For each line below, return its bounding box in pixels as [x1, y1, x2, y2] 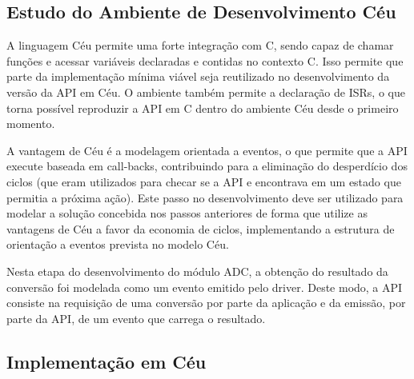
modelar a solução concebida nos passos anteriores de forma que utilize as [6, 205, 368, 221]
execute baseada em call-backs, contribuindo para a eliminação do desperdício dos [6, 158, 408, 174]
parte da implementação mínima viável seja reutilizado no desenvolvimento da [6, 68, 390, 85]
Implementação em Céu [6, 349, 207, 373]
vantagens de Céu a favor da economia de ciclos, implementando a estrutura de [6, 220, 395, 237]
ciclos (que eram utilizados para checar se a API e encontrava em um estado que [6, 173, 401, 189]
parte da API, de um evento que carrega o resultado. [6, 309, 266, 326]
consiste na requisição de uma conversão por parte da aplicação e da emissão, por [6, 294, 406, 311]
